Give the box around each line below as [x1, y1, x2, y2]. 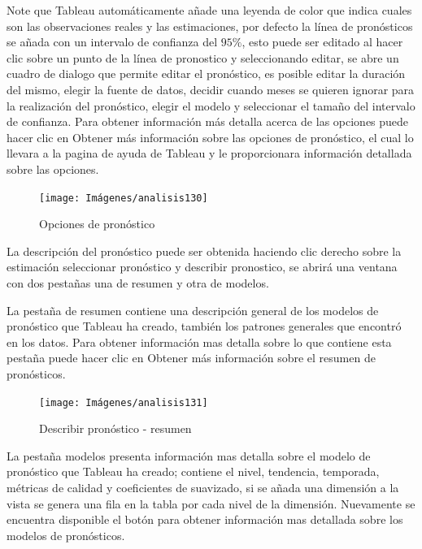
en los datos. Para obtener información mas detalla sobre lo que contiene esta [7, 333, 392, 350]
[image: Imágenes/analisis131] [39, 396, 208, 409]
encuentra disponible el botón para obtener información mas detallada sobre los [7, 511, 403, 528]
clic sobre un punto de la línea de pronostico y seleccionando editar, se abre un [7, 49, 399, 66]
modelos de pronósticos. [7, 526, 125, 543]
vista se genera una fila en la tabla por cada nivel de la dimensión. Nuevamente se [7, 495, 415, 512]
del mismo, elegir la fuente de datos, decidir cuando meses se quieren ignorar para [7, 80, 415, 97]
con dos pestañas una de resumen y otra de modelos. [7, 274, 269, 291]
